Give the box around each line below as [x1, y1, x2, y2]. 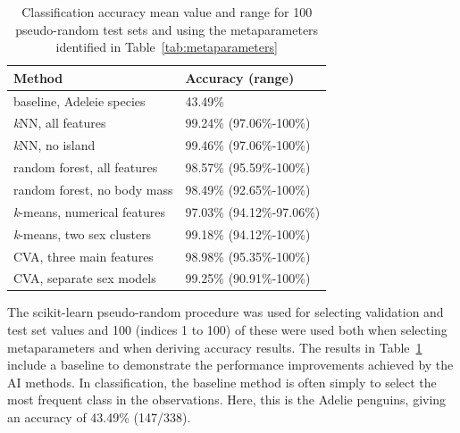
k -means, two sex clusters [13, 224, 152, 243]
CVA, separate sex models [13, 269, 156, 287]
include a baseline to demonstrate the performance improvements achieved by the [7, 355, 454, 374]
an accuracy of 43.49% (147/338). [7, 408, 191, 427]
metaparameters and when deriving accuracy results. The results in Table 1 [7, 337, 422, 356]
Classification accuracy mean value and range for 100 [21, 3, 313, 21]
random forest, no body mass [13, 180, 173, 198]
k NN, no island [13, 136, 96, 154]
